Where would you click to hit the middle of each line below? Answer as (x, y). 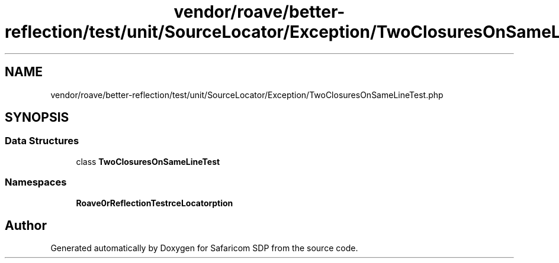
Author (26, 225)
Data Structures (42, 141)
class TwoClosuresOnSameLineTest (148, 161)
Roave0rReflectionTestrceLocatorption (155, 203)
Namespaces (36, 182)
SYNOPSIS (37, 118)
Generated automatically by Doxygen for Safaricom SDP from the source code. (204, 248)
